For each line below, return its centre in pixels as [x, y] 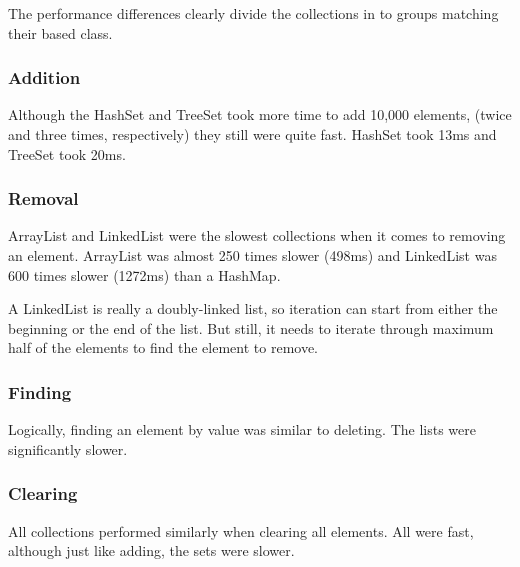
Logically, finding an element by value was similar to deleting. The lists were [242, 429]
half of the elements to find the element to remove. [163, 347]
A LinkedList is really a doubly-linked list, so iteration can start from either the [253, 308]
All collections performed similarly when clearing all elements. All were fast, [241, 530]
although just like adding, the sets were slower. [151, 550]
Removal [43, 198]
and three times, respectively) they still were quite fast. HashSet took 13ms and [252, 134]
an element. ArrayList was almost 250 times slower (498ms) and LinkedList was [252, 255]
